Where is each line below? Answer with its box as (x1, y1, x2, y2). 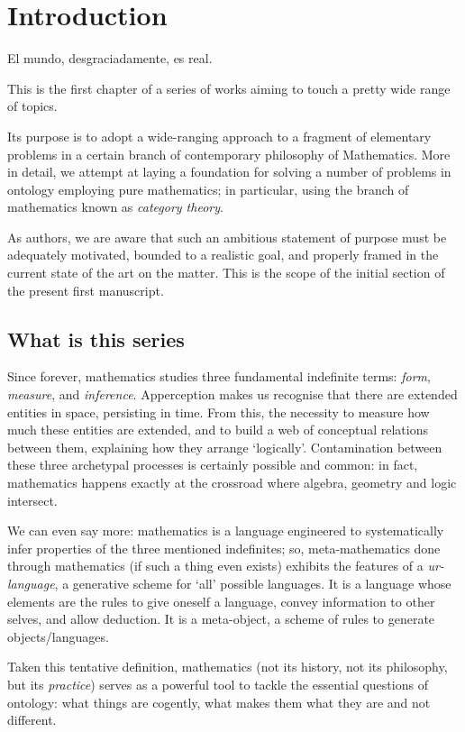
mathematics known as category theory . (7, 197, 223, 216)
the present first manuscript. (7, 280, 164, 299)
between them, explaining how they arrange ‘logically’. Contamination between (7, 437, 442, 456)
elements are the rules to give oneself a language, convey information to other (7, 591, 435, 610)
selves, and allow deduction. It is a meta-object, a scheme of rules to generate (7, 609, 435, 628)
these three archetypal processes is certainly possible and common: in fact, (7, 455, 418, 474)
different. (7, 710, 57, 729)
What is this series (7, 325, 185, 352)
